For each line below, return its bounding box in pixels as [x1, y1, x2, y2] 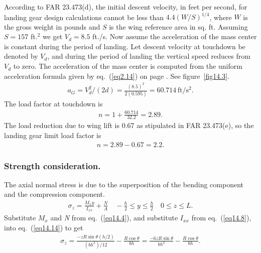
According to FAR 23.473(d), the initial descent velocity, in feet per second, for [4, 2, 247, 12]
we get [42, 31, 63, 42]
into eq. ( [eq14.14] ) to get [4, 222, 83, 232]
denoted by [4, 51, 38, 61]
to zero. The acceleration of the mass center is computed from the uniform [13, 61, 242, 71]
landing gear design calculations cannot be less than [4, 12, 164, 22]
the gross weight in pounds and [4, 21, 100, 32]
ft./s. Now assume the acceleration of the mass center [92, 31, 257, 42]
